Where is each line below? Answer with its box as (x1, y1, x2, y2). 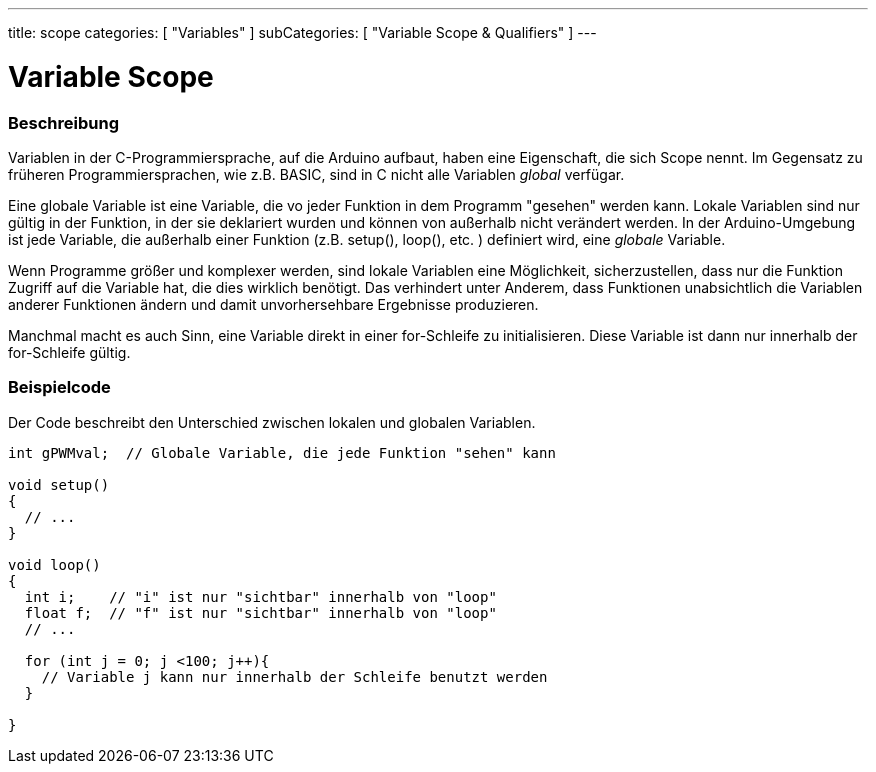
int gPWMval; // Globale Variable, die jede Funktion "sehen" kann (8, 444, 556, 461)
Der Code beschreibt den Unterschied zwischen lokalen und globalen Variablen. (8, 413, 536, 431)
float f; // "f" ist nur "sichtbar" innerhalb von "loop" (24, 604, 497, 621)
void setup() (8, 476, 110, 493)
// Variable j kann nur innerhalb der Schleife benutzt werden (41, 668, 548, 685)
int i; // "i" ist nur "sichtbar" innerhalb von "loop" (24, 588, 497, 605)
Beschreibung (8, 112, 120, 133)
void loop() (8, 556, 101, 573)
